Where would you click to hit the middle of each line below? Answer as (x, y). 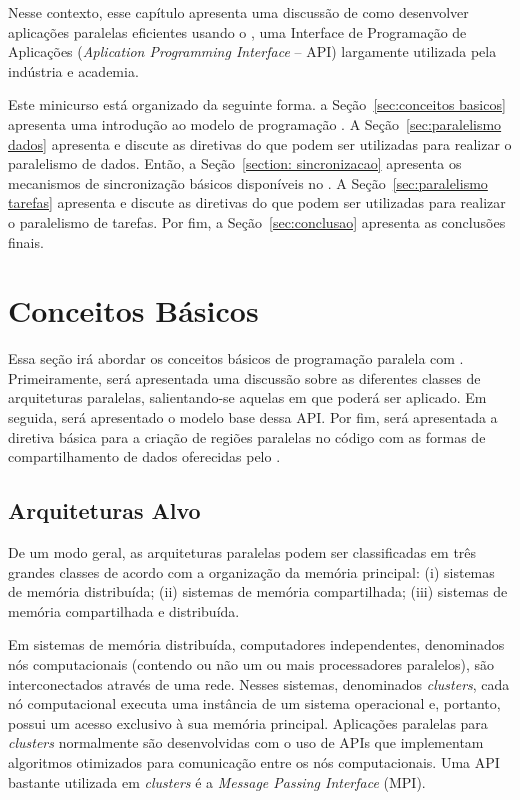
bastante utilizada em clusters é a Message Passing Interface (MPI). (217, 781)
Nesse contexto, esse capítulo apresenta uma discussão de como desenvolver (238, 12)
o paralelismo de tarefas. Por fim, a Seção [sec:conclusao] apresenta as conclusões (257, 221)
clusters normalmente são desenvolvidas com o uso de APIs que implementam (246, 742)
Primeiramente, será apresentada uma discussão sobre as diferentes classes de (244, 377)
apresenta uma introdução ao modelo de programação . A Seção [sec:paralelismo (255, 123)
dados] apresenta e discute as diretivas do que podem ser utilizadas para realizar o (260, 143)
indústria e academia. (73, 70)
